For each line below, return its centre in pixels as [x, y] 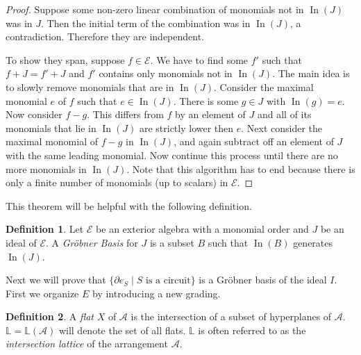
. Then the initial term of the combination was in [146, 23]
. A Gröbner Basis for [92, 242]
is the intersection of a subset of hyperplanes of [231, 316]
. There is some [206, 100]
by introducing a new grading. [157, 293]
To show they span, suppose [65, 59]
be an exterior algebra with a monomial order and [202, 229]
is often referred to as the [252, 330]
